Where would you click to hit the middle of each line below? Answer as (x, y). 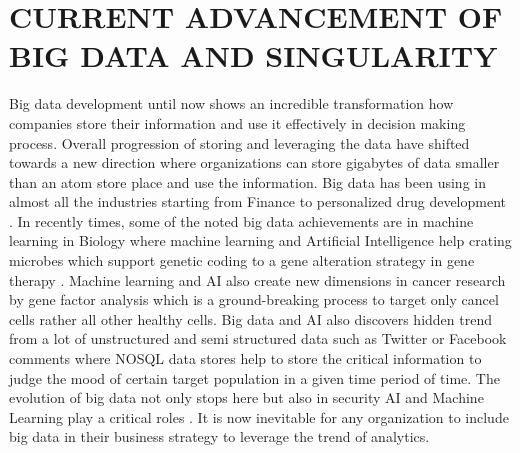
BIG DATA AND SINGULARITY (253, 55)
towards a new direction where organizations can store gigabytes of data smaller (254, 162)
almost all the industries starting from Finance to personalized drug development (258, 201)
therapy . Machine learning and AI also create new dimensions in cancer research (257, 279)
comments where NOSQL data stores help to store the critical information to (245, 358)
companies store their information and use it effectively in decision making (237, 122)
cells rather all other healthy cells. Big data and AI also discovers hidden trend (250, 318)
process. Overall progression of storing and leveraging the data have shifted (239, 142)
